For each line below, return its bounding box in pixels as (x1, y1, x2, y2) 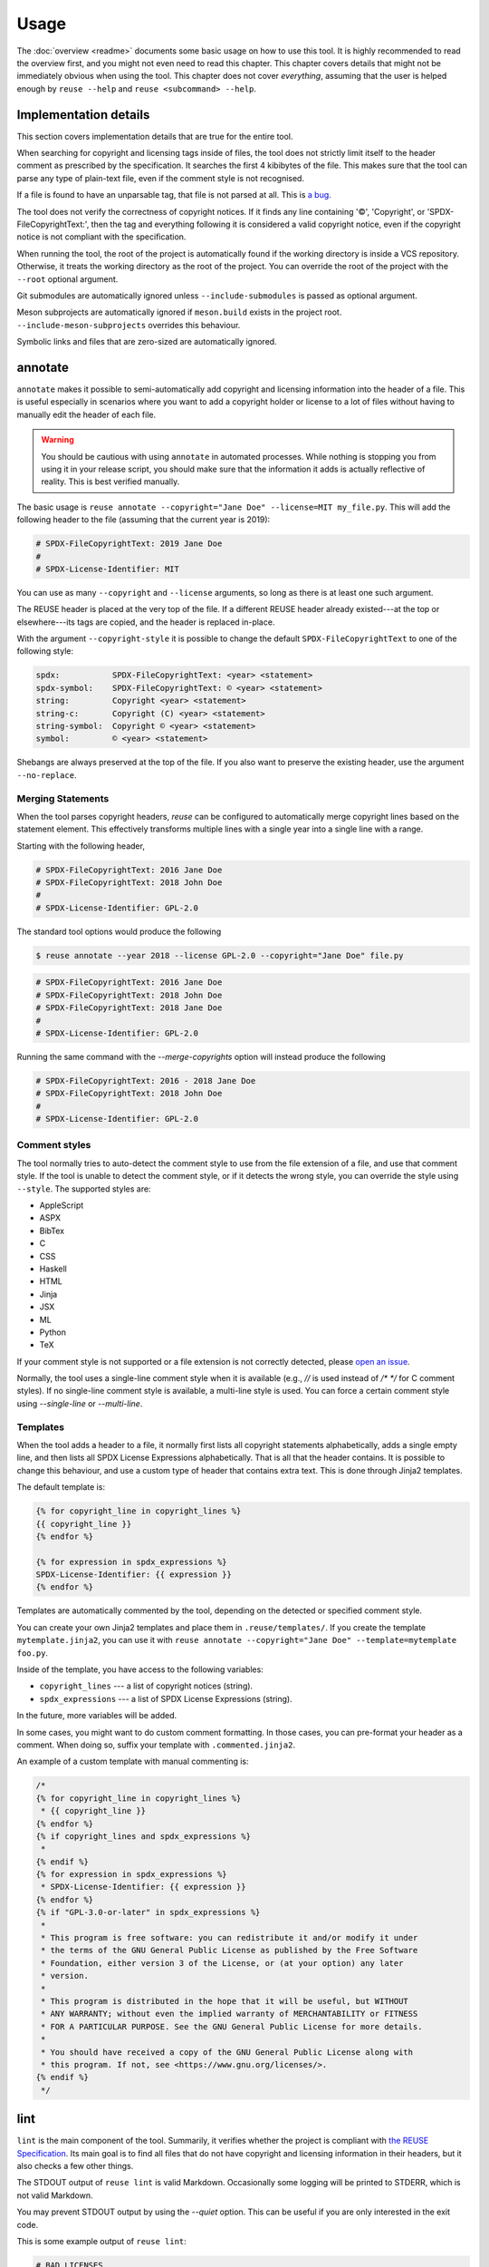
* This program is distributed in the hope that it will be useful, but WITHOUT (41, 1996, 409, 2006)
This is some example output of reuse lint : (16, 2235, 187, 2246)
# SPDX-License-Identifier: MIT (35, 563, 180, 574)
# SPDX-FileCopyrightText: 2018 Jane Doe (35, 1003, 223, 1013)
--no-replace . (16, 769, 77, 780)
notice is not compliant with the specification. (16, 231, 187, 242)
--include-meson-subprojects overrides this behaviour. (16, 319, 241, 330)
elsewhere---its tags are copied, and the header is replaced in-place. (16, 617, 275, 628)
